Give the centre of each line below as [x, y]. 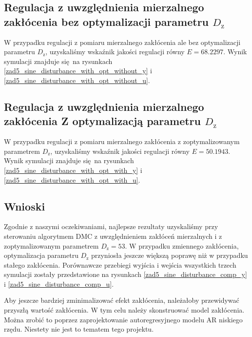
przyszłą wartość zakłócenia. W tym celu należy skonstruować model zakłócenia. [124, 310]
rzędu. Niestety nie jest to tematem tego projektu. [79, 329]
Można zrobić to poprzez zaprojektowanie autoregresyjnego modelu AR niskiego [123, 319]
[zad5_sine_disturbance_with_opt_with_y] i [73, 170]
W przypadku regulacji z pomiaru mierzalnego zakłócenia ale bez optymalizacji [122, 42]
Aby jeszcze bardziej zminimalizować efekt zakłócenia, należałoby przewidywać [122, 300]
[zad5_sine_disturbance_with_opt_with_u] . [72, 179]
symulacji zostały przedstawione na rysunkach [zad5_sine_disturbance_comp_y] [126, 274]
